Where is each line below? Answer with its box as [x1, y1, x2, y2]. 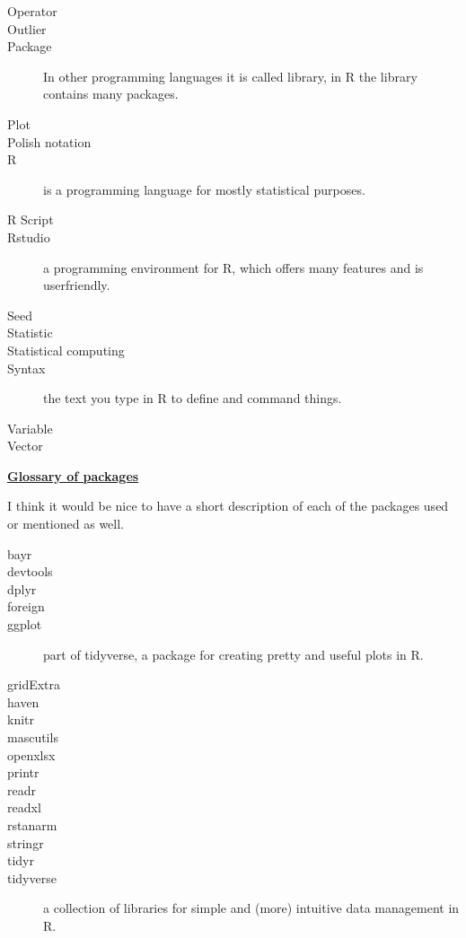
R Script [7, 210, 54, 229]
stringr [7, 833, 44, 852]
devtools [7, 562, 53, 581]
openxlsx [7, 745, 56, 764]
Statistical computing [7, 340, 125, 359]
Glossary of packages [7, 466, 139, 485]
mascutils [7, 728, 58, 746]
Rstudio [7, 227, 50, 246]
